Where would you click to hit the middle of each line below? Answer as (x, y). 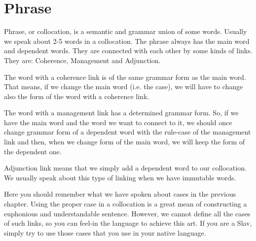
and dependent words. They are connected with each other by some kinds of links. (128, 51)
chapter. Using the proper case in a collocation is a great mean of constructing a (126, 204)
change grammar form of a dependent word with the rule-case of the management (128, 132)
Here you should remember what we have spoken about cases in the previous (120, 194)
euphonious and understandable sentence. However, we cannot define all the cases (127, 213)
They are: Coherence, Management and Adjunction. (82, 60)
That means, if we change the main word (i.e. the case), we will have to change (124, 86)
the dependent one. (33, 151)
